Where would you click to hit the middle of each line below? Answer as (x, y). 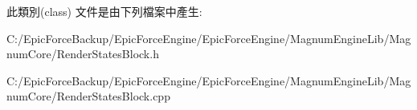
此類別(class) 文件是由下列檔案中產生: (104, 11)
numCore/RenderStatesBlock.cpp (88, 96)
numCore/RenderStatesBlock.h (83, 54)
